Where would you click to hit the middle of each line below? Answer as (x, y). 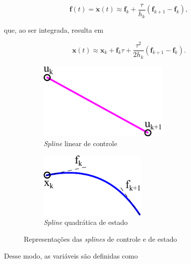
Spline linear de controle (81, 143)
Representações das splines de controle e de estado (100, 239)
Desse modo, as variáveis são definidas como (71, 255)
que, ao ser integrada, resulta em (54, 29)
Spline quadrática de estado (86, 222)
